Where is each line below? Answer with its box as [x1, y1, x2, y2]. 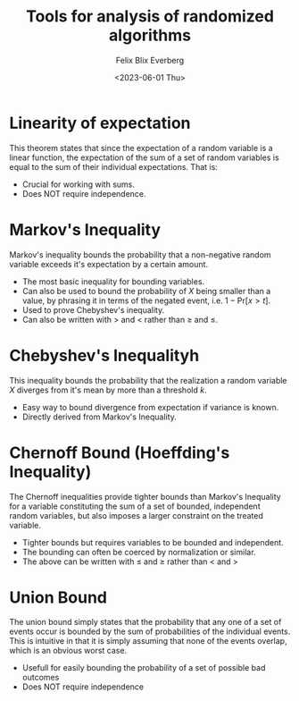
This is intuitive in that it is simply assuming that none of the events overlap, [9, 636, 287, 646]
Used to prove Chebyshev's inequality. [21, 304, 165, 315]
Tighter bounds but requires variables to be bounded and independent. [21, 536, 284, 547]
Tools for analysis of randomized [25, 6, 275, 27]
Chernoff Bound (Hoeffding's [9, 443, 230, 462]
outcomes [21, 672, 60, 683]
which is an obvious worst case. [9, 646, 128, 656]
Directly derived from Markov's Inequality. [21, 411, 177, 422]
